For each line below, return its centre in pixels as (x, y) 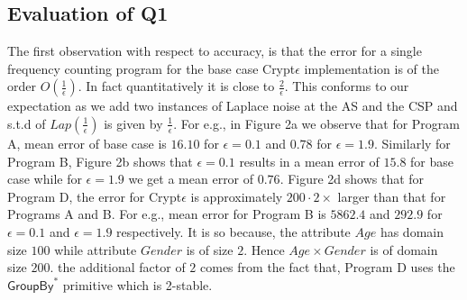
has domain (412, 231)
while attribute (96, 249)
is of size (210, 249)
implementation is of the (372, 68)
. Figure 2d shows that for (352, 179)
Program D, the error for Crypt (95, 196)
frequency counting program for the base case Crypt (151, 68)
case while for (45, 179)
